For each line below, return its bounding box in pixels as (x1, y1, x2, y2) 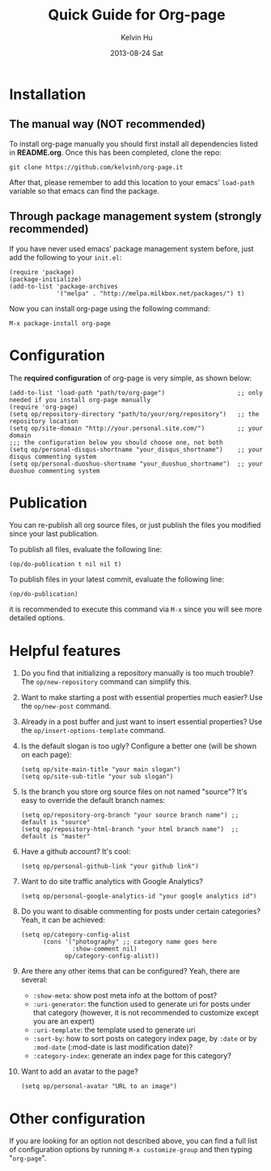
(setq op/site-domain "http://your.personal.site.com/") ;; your (9, 424, 264, 432)
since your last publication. (9, 529, 100, 538)
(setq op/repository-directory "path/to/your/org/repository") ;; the (9, 410, 260, 418)
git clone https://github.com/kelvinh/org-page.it (9, 163, 184, 171)
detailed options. (9, 613, 66, 623)
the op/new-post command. (20, 701, 112, 711)
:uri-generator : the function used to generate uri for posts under (32, 999, 252, 1009)
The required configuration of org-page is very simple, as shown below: (9, 373, 252, 383)
